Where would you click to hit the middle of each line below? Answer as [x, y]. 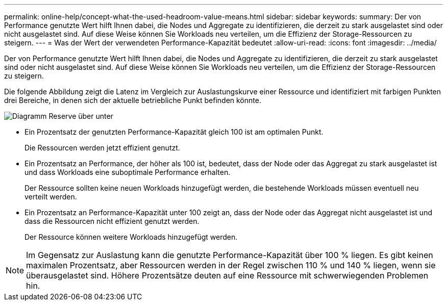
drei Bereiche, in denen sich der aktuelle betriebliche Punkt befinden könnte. [133, 100]
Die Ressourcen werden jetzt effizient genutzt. [102, 148]
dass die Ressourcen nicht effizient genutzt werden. [112, 221]
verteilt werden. [51, 197]
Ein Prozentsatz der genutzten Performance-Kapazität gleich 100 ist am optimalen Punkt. [174, 132]
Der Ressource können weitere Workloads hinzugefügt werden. [131, 237]
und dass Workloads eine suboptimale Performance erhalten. [128, 172]
